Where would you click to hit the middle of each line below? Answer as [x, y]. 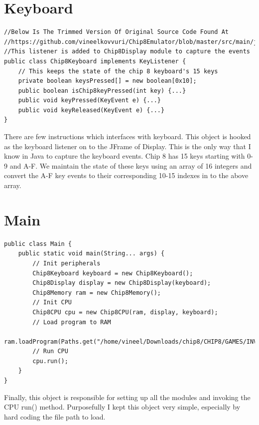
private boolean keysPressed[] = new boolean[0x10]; [107, 81]
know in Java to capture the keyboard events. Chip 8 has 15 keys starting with [125, 156]
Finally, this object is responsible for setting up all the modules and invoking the [127, 397]
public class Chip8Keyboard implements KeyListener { [95, 61]
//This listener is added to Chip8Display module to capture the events [127, 52]
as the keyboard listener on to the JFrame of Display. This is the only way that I [128, 146]
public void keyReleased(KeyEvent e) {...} [91, 110]
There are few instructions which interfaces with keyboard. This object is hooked [128, 136]
